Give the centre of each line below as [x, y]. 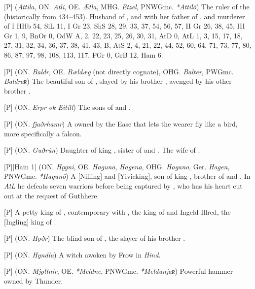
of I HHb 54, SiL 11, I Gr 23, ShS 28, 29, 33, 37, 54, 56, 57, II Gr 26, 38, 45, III [125, 26]
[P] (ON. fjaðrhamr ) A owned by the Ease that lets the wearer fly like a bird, [121, 123]
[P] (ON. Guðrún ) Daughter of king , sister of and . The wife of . [102, 150]
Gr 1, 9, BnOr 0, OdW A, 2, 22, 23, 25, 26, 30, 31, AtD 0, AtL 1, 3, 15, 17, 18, [123, 35]
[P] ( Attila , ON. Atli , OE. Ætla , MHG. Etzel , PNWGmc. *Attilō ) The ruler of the [127, 6]
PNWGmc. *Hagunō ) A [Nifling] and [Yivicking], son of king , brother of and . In [127, 176]
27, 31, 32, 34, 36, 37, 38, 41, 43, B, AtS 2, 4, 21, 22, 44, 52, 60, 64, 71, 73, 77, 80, [128, 45]
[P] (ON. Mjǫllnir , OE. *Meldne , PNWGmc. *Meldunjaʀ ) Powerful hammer [119, 271]
